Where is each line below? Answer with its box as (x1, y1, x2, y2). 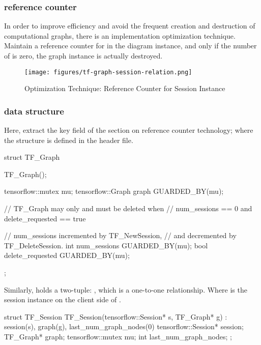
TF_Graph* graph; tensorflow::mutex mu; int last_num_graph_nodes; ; (4, 331, 232, 341)
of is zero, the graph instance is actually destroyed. (4, 50, 163, 61)
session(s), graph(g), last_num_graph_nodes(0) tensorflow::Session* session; (4, 321, 244, 332)
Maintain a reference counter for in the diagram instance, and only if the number (4, 40, 257, 51)
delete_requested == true (4, 213, 86, 223)
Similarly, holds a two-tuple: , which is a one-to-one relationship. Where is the (4, 284, 247, 295)
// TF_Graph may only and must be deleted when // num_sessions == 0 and (4, 203, 252, 214)
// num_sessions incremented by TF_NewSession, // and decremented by (4, 230, 237, 241)
